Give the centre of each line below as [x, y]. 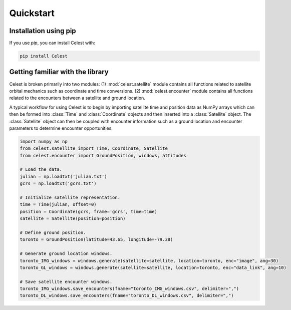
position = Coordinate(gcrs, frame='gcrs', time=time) [88, 211]
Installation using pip [43, 31]
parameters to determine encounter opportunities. [61, 128]
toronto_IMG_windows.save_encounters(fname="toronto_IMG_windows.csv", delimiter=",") [129, 289]
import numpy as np [44, 141]
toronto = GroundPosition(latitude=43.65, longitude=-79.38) [96, 240]
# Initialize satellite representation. [70, 198]
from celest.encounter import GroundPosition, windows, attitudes [103, 156]
